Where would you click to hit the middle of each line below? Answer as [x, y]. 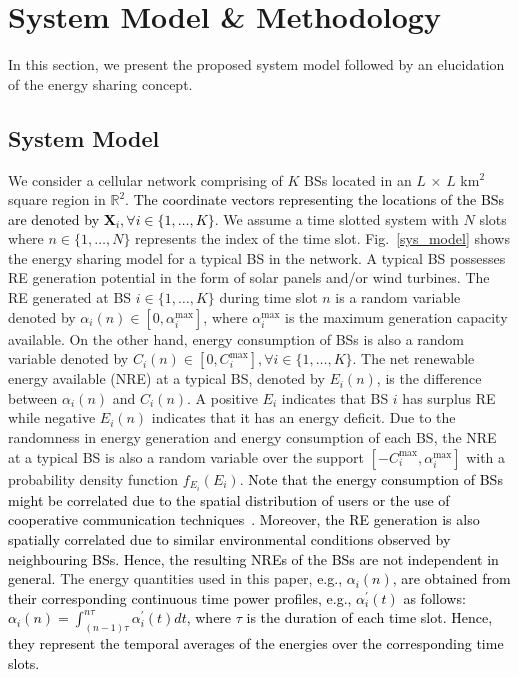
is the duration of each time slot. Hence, [369, 617]
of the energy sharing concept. [100, 83]
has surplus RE [449, 397]
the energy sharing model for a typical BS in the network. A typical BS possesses [257, 257]
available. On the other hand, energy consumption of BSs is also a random [236, 338]
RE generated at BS [70, 297]
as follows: [434, 597]
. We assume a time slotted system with [336, 218]
